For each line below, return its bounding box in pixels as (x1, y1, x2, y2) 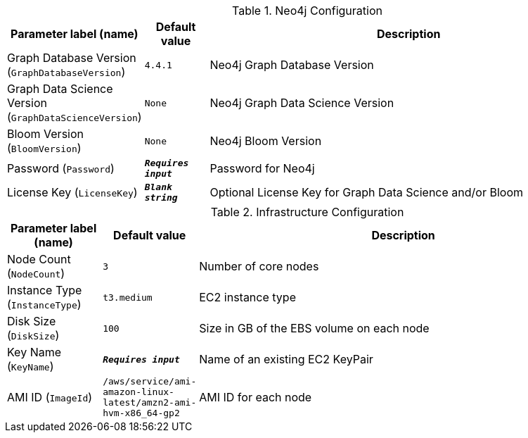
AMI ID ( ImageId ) (7, 390, 93, 404)
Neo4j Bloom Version (210, 134, 322, 148)
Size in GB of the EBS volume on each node (199, 321, 430, 335)
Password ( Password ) (7, 161, 115, 175)
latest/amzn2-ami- (103, 397, 197, 408)
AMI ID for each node (199, 390, 312, 404)
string (144, 192, 178, 203)
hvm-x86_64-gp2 (103, 408, 180, 418)
